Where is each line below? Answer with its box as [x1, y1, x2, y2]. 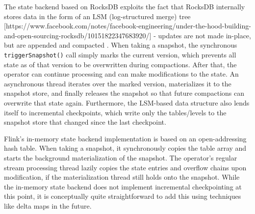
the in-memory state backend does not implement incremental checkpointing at [4, 181, 242, 191]
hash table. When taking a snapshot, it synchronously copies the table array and [4, 143, 247, 153]
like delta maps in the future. [4, 200, 92, 211]
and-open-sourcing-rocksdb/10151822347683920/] [4, 30, 152, 40]
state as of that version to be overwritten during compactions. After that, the [4, 59, 237, 69]
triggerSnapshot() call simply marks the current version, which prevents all [4, 49, 236, 59]
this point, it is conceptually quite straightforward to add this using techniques [4, 191, 241, 201]
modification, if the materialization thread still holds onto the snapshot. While [4, 172, 240, 182]
